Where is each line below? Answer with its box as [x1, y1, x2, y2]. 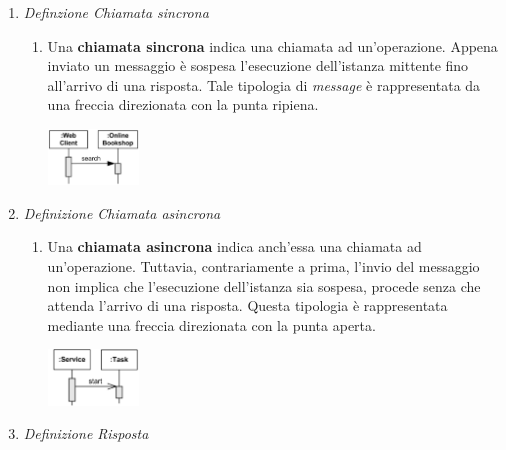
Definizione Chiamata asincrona [23, 202, 221, 223]
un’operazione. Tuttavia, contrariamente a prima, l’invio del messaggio [47, 256, 480, 277]
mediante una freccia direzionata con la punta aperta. [47, 314, 376, 335]
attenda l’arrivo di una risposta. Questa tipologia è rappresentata [47, 295, 448, 316]
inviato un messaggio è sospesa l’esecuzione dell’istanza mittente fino [47, 55, 469, 76]
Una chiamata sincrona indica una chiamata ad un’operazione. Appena [47, 35, 498, 56]
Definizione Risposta [23, 423, 149, 444]
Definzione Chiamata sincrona [23, 2, 209, 22]
